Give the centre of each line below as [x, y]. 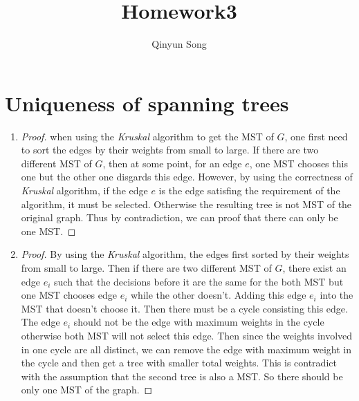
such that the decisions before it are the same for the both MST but [199, 281]
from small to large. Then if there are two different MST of [146, 268]
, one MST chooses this [298, 163]
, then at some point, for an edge [172, 163]
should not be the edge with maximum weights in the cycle [199, 322]
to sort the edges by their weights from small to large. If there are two [170, 150]
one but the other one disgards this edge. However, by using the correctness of [187, 177]
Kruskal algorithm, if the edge [84, 190]
